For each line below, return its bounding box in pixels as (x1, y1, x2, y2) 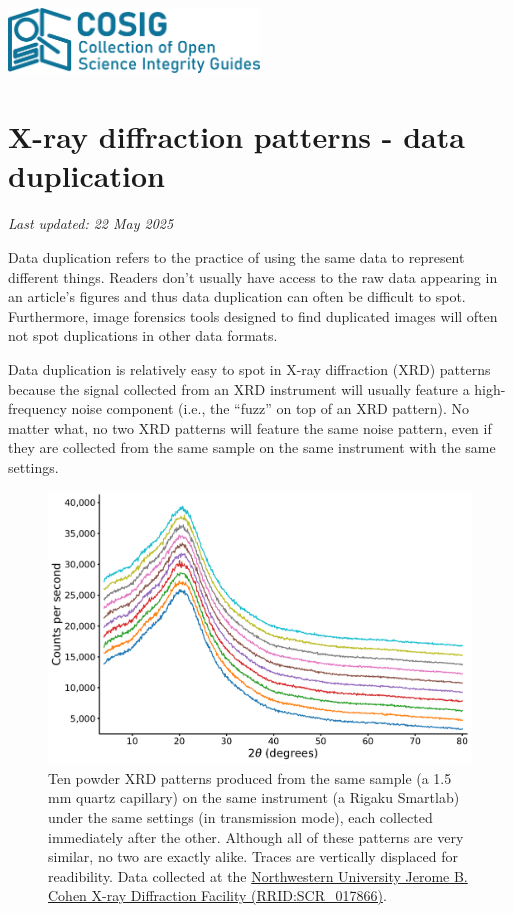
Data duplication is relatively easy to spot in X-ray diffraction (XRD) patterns (8, 358, 491, 379)
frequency (8, 398, 67, 419)
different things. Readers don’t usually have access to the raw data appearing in (8, 266, 498, 287)
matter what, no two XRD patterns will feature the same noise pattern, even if (8, 417, 492, 438)
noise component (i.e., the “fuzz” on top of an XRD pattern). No (71, 398, 469, 419)
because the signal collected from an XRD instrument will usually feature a (8, 378, 470, 399)
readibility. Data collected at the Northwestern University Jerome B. (48, 865, 468, 886)
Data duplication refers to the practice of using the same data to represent (8, 246, 465, 267)
